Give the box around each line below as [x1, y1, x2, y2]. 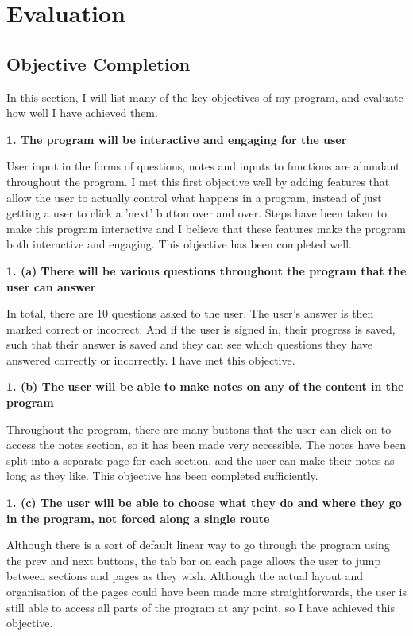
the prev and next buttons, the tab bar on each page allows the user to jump [6, 552, 381, 568]
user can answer [6, 278, 96, 295]
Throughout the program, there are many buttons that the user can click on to [6, 420, 392, 437]
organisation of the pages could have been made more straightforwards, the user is [6, 583, 407, 600]
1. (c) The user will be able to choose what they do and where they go [6, 494, 402, 511]
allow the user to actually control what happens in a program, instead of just [6, 189, 382, 205]
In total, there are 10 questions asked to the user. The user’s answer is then [6, 305, 374, 322]
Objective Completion [6, 51, 191, 76]
